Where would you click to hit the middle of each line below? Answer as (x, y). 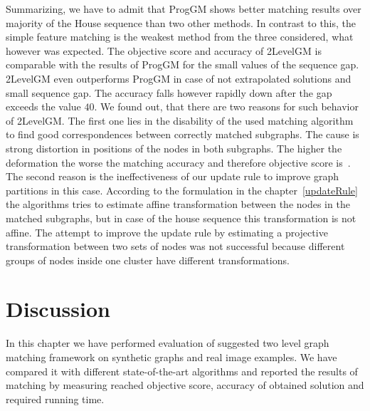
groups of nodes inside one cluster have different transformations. (148, 260)
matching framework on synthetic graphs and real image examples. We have (171, 357)
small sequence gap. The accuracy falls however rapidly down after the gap (169, 92)
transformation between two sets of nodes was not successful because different (175, 246)
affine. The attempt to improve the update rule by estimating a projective (167, 232)
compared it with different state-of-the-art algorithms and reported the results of (182, 371)
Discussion (58, 309)
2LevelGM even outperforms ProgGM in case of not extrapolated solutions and (179, 78)
